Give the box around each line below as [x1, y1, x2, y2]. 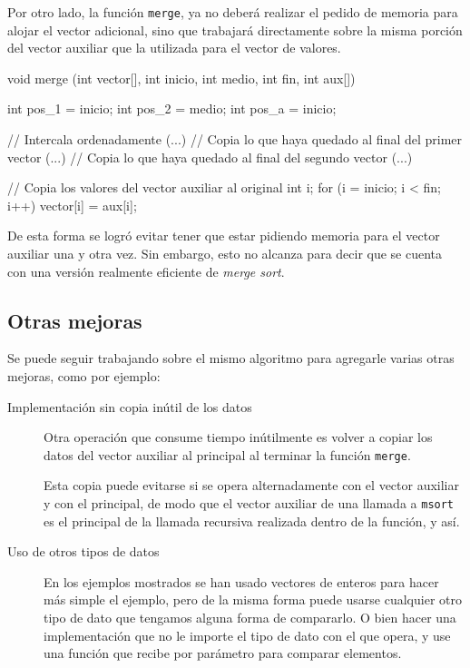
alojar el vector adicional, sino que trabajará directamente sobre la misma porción [7, 20, 463, 39]
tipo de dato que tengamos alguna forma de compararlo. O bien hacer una [44, 608, 456, 627]
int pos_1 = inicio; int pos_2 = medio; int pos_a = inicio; [7, 99, 337, 118]
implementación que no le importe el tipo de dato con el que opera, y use [44, 625, 451, 644]
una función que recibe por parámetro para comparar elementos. [44, 643, 402, 663]
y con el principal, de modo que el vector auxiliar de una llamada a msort [44, 494, 455, 513]
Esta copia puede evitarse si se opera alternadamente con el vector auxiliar [44, 476, 459, 495]
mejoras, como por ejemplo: [7, 366, 161, 385]
